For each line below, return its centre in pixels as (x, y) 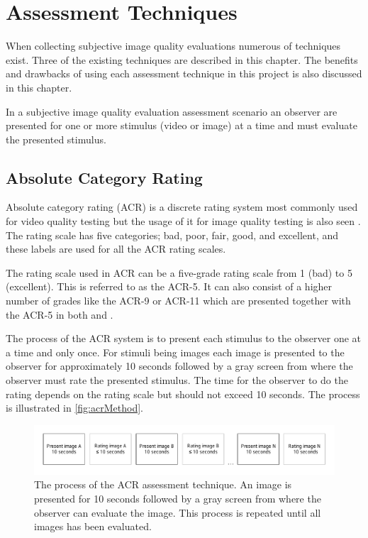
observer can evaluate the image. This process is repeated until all (178, 512)
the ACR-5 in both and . (60, 314)
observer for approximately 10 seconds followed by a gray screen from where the (179, 366)
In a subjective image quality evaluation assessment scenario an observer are (172, 111)
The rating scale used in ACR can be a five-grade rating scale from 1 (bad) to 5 (179, 272)
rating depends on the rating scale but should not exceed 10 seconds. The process (183, 394)
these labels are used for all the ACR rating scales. (116, 249)
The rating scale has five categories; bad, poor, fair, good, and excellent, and (172, 235)
